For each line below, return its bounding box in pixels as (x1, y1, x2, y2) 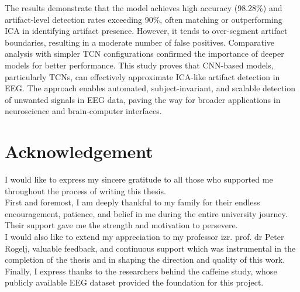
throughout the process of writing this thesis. (5, 184, 166, 197)
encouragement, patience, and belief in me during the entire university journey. (5, 207, 288, 219)
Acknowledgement (5, 139, 153, 163)
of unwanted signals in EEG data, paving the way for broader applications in (5, 93, 281, 105)
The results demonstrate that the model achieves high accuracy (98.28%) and (5, 2, 282, 13)
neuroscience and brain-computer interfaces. (5, 105, 162, 117)
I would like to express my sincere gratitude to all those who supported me (5, 173, 273, 185)
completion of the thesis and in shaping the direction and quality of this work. (5, 253, 285, 266)
